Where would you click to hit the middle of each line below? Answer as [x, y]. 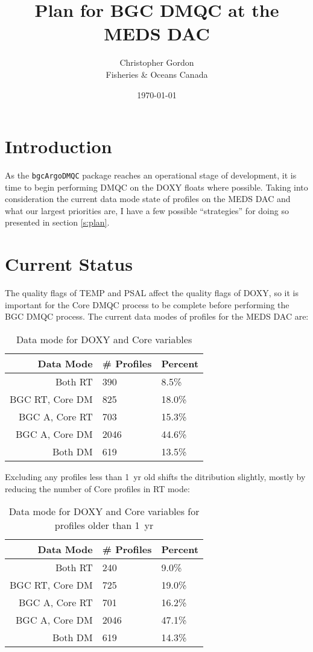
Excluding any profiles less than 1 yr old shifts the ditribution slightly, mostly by [155, 476]
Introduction [58, 146]
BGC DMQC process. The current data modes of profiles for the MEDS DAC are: [157, 316]
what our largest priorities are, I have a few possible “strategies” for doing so [147, 210]
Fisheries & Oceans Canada [157, 74]
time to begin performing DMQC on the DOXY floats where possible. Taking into [156, 187]
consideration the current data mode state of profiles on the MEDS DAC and [148, 199]
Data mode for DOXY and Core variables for [104, 511]
